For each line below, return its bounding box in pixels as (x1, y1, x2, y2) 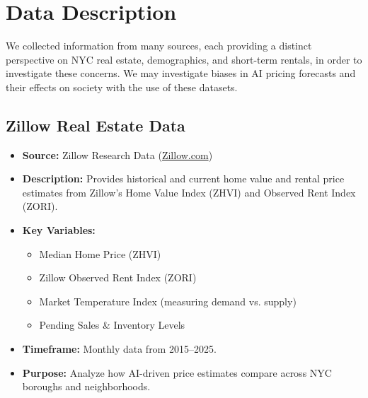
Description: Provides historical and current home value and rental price (22, 171, 345, 186)
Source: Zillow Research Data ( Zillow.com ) (22, 147, 213, 162)
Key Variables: (22, 223, 96, 238)
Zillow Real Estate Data (6, 114, 185, 136)
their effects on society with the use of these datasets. (6, 79, 238, 94)
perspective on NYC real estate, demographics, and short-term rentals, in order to (6, 52, 362, 66)
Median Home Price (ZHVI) (39, 246, 161, 261)
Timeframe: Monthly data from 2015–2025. (22, 341, 217, 356)
